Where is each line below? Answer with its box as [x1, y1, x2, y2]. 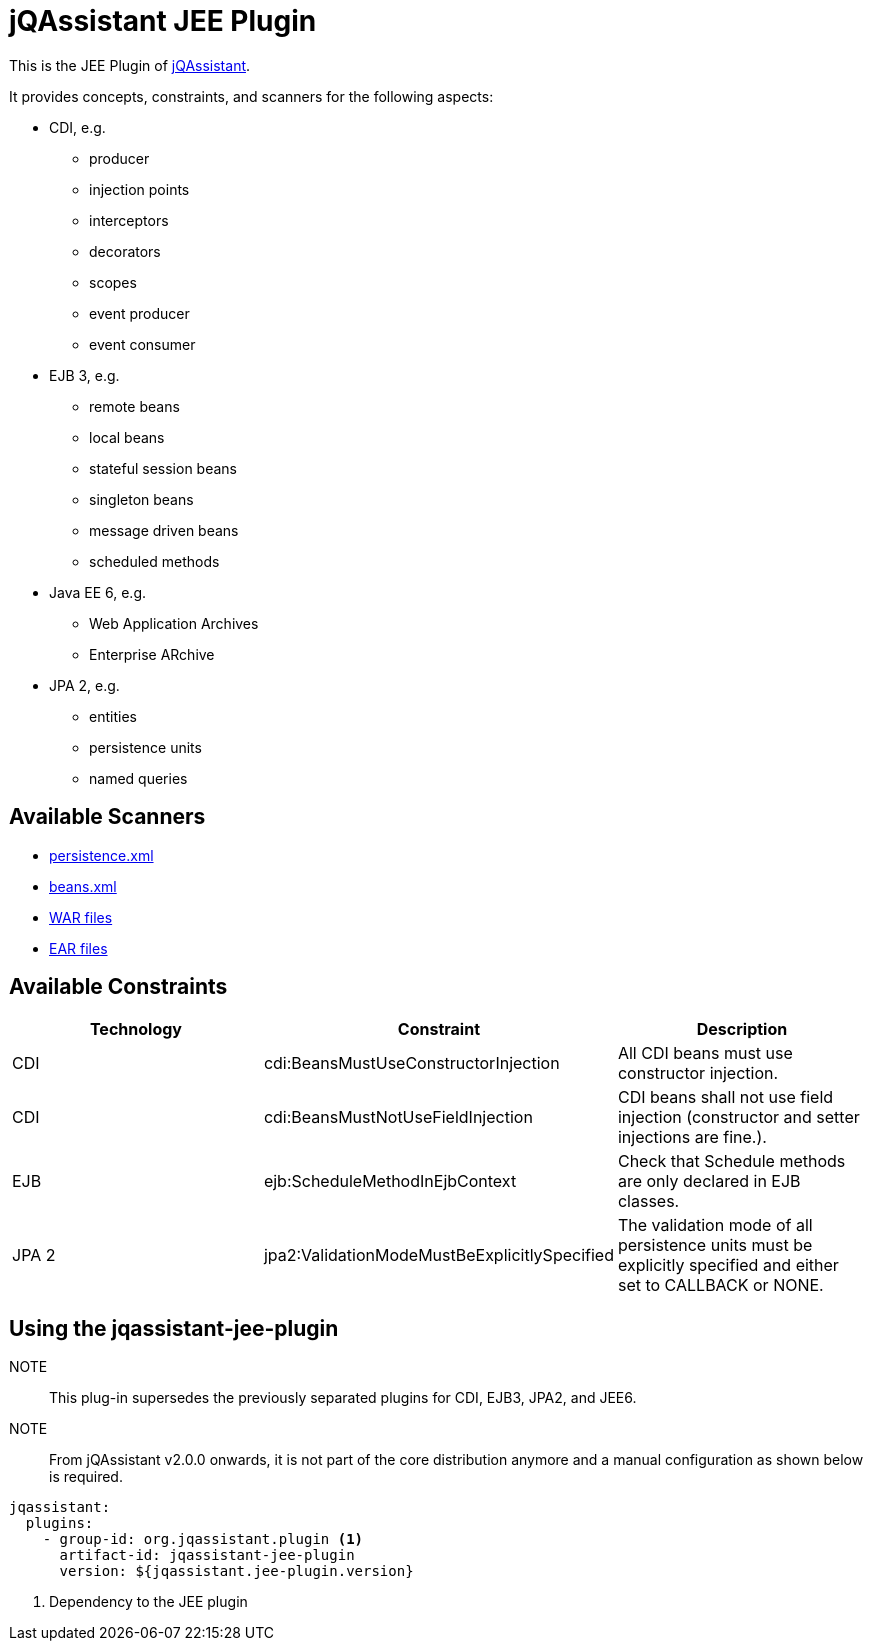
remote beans [89, 397, 180, 415]
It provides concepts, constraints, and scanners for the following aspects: [9, 87, 494, 105]
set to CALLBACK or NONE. [617, 1275, 824, 1296]
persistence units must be [617, 1235, 813, 1256]
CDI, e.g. [49, 118, 106, 136]
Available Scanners [9, 804, 206, 830]
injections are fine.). [617, 1127, 767, 1148]
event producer [89, 304, 190, 322]
